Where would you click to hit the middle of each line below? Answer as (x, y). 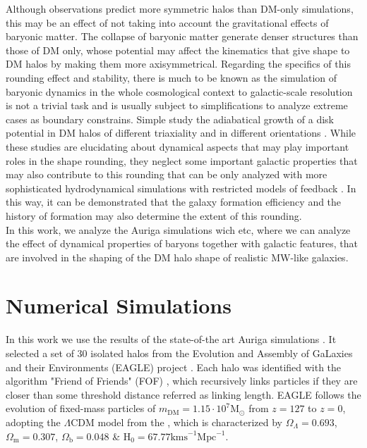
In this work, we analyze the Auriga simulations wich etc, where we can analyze (178, 229)
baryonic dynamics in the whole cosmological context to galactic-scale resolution (179, 91)
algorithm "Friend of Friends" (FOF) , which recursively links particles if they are (182, 381)
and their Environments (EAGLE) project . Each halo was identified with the (174, 367)
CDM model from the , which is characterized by (177, 422)
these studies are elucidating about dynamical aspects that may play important (178, 146)
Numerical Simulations (119, 305)
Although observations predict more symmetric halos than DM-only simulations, (180, 8)
